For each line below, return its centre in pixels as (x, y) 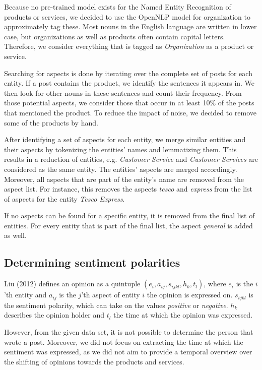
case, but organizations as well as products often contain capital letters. (115, 36)
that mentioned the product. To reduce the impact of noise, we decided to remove (130, 112)
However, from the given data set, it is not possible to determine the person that (129, 331)
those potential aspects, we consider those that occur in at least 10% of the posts (129, 103)
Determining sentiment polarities (92, 262)
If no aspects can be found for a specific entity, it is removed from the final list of (129, 215)
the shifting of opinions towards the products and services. (94, 361)
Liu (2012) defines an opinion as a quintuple (72, 284)
